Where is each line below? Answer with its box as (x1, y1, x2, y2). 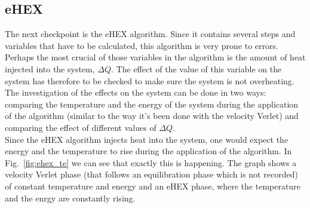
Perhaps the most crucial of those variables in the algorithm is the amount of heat (5, 51, 306, 63)
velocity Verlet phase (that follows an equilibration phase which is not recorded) (5, 168, 298, 181)
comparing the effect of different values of (5, 121, 156, 133)
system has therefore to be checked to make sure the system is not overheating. (5, 74, 294, 87)
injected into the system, (5, 62, 95, 75)
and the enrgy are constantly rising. (5, 191, 136, 204)
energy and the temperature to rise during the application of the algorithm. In (5, 145, 292, 157)
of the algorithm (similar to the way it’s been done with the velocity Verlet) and (5, 109, 299, 122)
